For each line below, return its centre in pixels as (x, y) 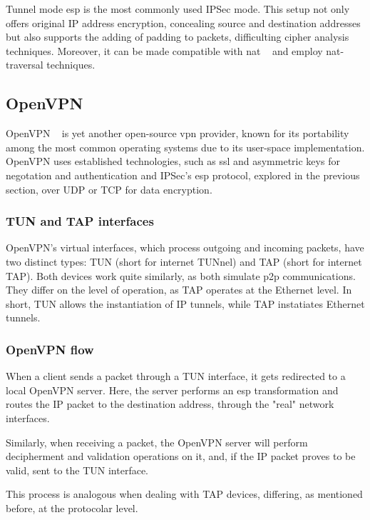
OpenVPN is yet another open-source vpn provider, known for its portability (178, 133)
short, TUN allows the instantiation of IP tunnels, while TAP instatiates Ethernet (185, 303)
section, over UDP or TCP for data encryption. (109, 189)
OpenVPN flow (50, 349)
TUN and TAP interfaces (80, 221)
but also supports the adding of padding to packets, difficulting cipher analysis (178, 37)
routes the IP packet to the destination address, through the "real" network (170, 404)
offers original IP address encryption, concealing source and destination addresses (183, 22)
